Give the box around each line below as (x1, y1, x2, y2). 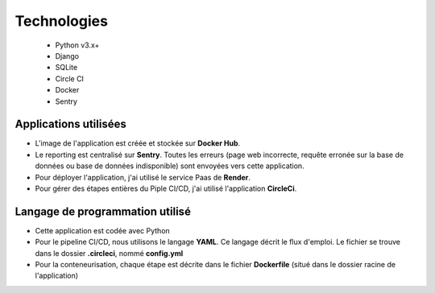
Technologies (14, 12, 109, 30)
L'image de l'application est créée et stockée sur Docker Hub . (35, 138, 241, 148)
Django (55, 51, 80, 60)
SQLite (55, 63, 78, 72)
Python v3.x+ (55, 40, 100, 50)
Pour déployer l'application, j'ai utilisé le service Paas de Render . (35, 172, 251, 182)
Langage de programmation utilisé (14, 204, 191, 218)
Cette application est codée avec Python (35, 225, 171, 235)
